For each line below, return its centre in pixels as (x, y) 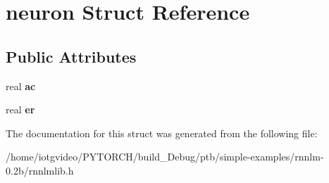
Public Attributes (71, 56)
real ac (21, 86)
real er (20, 109)
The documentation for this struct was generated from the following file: (162, 133)
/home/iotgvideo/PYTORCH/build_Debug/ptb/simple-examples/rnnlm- (165, 157)
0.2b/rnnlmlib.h (40, 170)
